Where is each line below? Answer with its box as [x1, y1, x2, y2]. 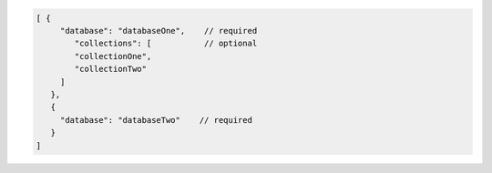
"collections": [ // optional [74, 38, 258, 49]
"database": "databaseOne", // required [59, 25, 258, 36]
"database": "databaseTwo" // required [59, 115, 252, 125]
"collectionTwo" [74, 64, 148, 75]
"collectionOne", [74, 51, 152, 61]
